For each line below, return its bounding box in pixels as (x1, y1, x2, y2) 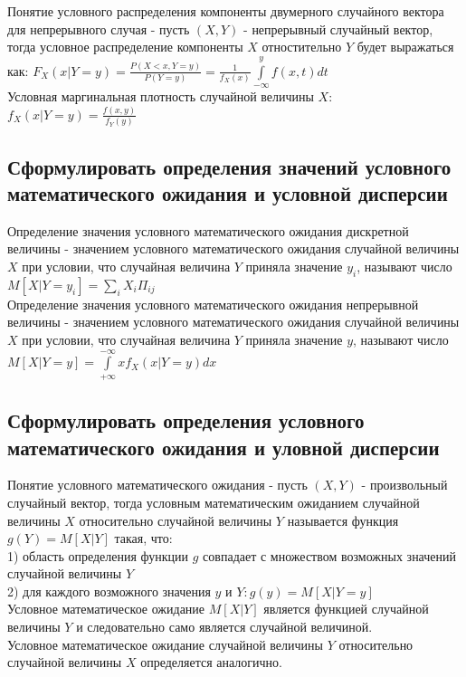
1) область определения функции (7, 546, 189, 565)
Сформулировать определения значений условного (7, 152, 452, 180)
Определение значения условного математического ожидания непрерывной (7, 294, 419, 313)
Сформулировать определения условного (7, 406, 365, 434)
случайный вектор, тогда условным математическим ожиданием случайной (7, 492, 420, 511)
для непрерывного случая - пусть (7, 19, 190, 38)
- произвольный (361, 475, 448, 494)
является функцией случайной (263, 599, 429, 618)
